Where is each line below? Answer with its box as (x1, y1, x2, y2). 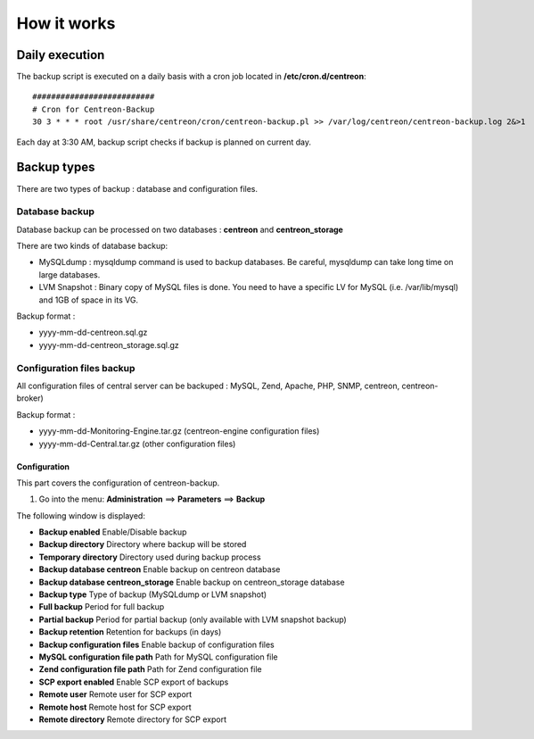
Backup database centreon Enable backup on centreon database (38, 564, 281, 575)
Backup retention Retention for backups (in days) (38, 627, 222, 637)
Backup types (16, 160, 95, 175)
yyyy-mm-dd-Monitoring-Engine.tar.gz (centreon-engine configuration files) (38, 426, 320, 436)
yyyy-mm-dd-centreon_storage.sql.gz (38, 339, 180, 350)
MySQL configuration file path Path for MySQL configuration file (38, 652, 278, 662)
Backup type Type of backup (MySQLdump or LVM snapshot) (38, 589, 267, 600)
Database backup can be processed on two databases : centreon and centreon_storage (16, 224, 343, 235)
